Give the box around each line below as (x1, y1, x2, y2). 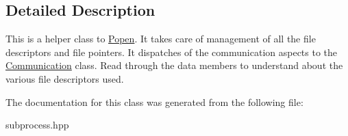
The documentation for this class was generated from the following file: (5, 94, 303, 109)
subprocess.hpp (5, 118, 69, 132)
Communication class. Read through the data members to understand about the (5, 58, 343, 72)
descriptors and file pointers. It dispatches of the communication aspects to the (5, 44, 338, 59)
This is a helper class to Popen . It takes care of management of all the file (5, 31, 316, 46)
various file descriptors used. (5, 71, 124, 85)
